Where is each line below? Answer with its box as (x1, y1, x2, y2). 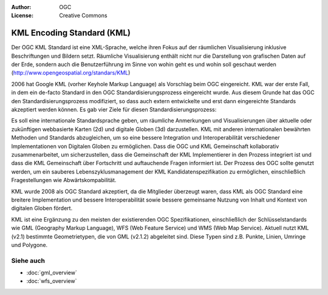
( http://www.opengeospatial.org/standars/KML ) (11, 69, 131, 76)
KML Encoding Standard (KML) (11, 28, 131, 38)
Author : (11, 4, 32, 10)
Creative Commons (59, 12, 108, 19)
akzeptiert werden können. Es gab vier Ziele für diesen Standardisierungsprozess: (11, 106, 217, 114)
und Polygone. (11, 241, 48, 248)
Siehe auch (11, 256, 46, 265)
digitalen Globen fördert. (11, 205, 73, 212)
